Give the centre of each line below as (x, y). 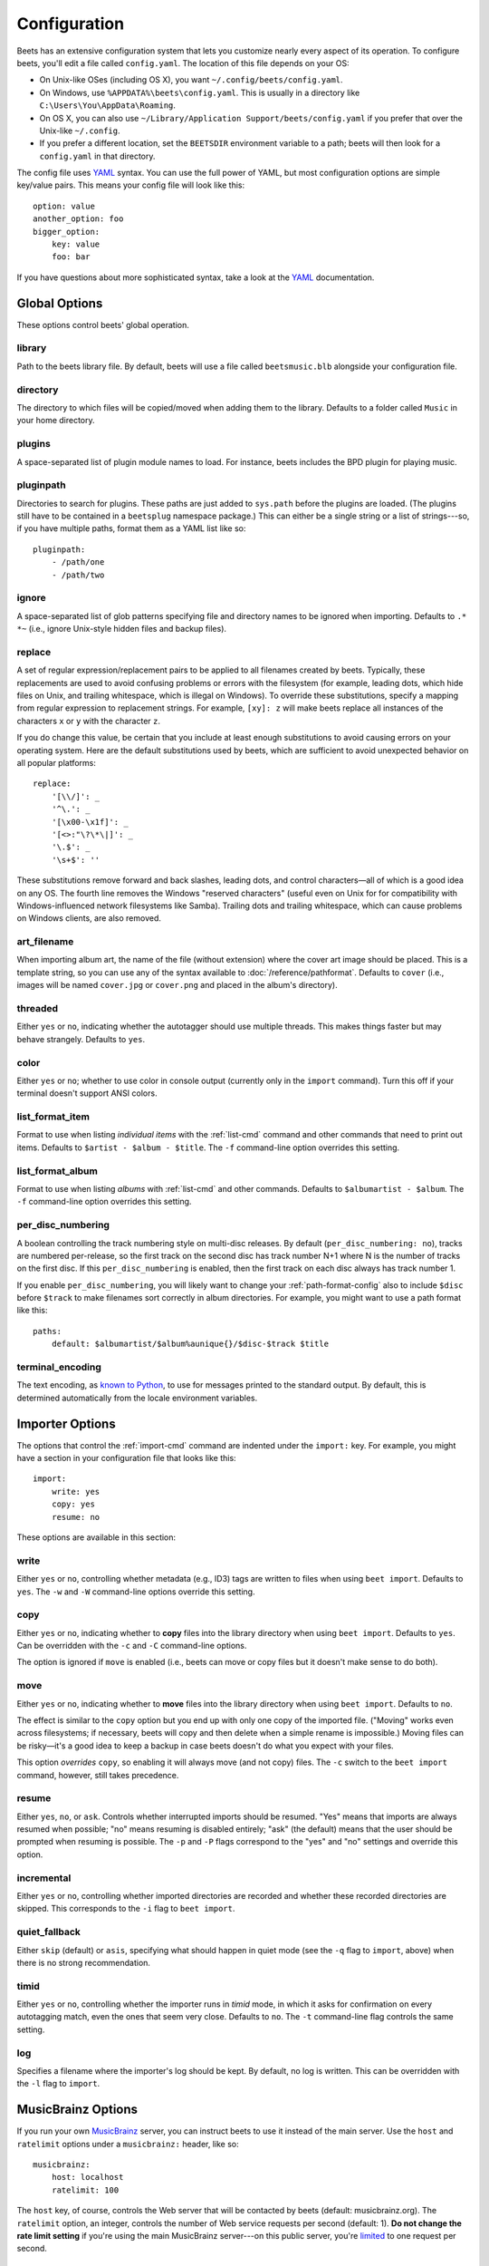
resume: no (76, 1517)
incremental (44, 1878)
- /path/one (78, 562)
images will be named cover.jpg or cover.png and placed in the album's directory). (177, 985)
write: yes (76, 1491)
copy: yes (73, 1504)
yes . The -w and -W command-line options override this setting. (136, 1592)
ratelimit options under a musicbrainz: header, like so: (128, 2144)
